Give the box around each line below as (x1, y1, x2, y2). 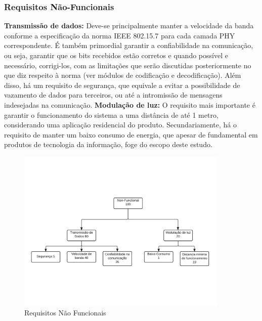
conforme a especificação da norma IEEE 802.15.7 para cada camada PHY (4, 30, 235, 40)
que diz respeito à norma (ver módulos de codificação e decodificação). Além (4, 70, 241, 80)
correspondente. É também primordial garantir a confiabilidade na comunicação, (4, 40, 253, 51)
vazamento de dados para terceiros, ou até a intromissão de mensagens (4, 89, 223, 100)
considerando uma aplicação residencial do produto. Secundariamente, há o (4, 119, 237, 130)
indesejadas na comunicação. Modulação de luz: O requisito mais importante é (4, 99, 255, 110)
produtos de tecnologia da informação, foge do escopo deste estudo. (4, 139, 212, 150)
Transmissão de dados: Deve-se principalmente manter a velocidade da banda (4, 20, 254, 31)
